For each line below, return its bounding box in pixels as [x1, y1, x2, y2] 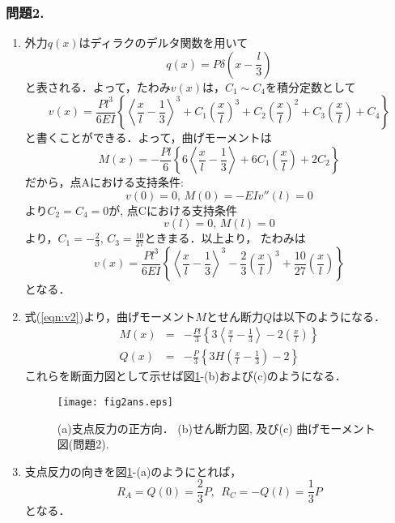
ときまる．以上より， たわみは [144, 229, 306, 246]
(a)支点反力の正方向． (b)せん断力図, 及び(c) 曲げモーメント [57, 419, 376, 436]
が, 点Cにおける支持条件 [108, 201, 237, 218]
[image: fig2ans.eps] [57, 396, 173, 408]
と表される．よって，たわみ [24, 78, 171, 95]
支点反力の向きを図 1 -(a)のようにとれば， [24, 462, 242, 479]
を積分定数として [265, 78, 356, 95]
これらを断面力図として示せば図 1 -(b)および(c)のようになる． [24, 367, 346, 384]
